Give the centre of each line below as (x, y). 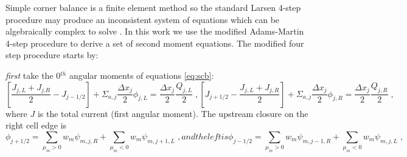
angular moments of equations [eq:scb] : (141, 75)
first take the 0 (33, 75)
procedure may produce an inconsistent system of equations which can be (143, 19)
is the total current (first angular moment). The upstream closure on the (173, 113)
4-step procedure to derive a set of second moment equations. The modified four (155, 43)
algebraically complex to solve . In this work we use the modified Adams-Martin (155, 31)
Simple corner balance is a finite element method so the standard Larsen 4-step (153, 7)
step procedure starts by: (52, 55)
